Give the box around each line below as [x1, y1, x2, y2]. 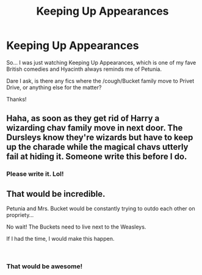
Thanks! [6, 95, 27, 103]
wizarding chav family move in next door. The [6, 123, 183, 133]
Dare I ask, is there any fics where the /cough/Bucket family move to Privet [6, 77, 194, 84]
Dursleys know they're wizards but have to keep [6, 133, 193, 143]
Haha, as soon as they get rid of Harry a [6, 113, 160, 123]
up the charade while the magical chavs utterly [6, 142, 189, 152]
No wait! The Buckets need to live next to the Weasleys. [6, 223, 146, 230]
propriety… [6, 211, 34, 219]
